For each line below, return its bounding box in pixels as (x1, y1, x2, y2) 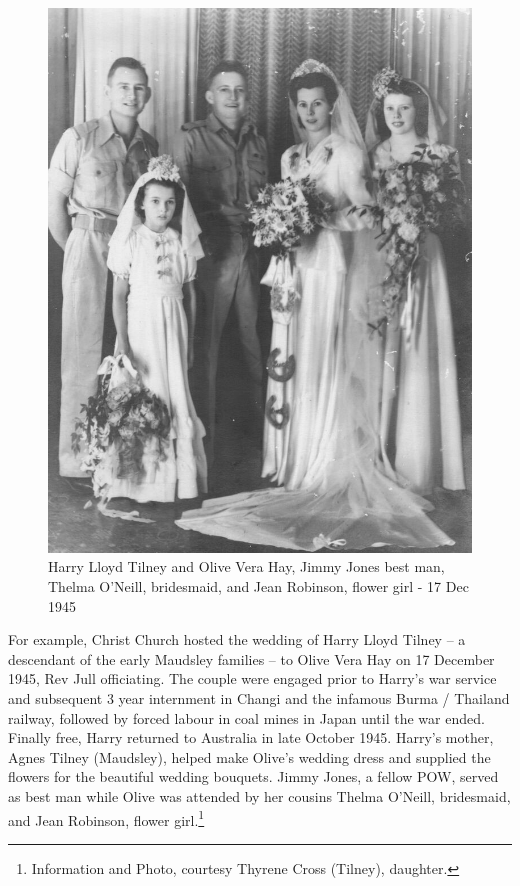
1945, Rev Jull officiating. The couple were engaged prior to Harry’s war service (8, 668, 497, 689)
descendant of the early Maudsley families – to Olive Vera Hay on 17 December (8, 648, 495, 669)
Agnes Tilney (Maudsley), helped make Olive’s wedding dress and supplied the (8, 746, 491, 767)
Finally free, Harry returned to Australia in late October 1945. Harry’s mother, (8, 727, 494, 748)
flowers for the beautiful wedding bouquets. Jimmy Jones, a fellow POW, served (8, 766, 499, 787)
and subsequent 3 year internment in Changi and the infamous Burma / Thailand (8, 688, 510, 709)
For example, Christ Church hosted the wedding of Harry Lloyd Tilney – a (8, 629, 466, 650)
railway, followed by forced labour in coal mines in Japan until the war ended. (8, 707, 485, 728)
